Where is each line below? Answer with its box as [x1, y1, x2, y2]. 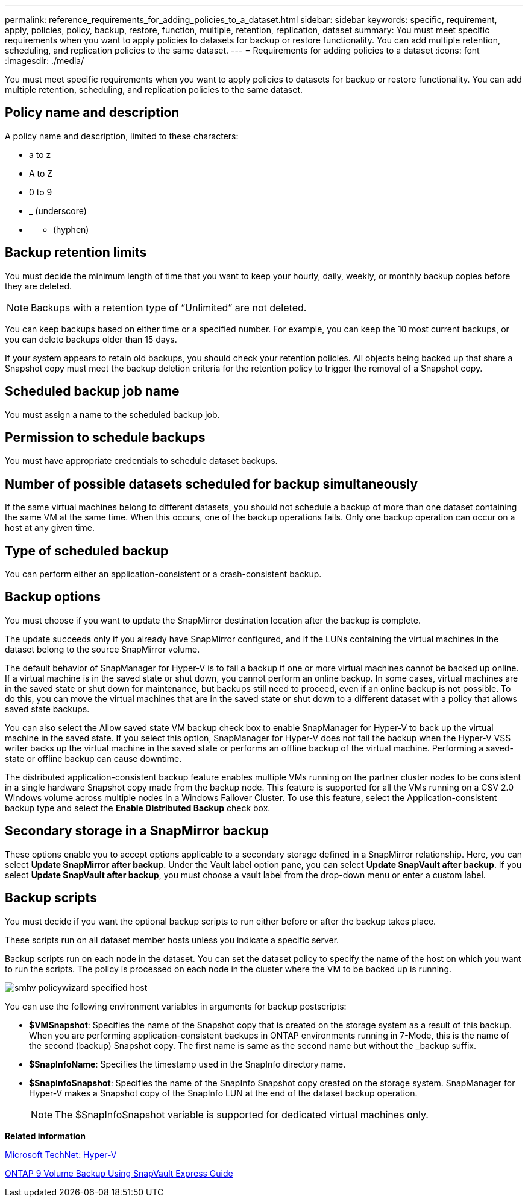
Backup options [5, 589, 101, 605]
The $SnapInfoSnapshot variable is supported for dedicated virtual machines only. [55, 1108, 429, 1121]
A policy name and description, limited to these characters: [5, 130, 239, 141]
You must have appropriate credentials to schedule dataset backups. [5, 455, 278, 466]
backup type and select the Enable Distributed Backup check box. [5, 802, 271, 813]
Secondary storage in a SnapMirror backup [5, 823, 269, 839]
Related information [5, 1130, 86, 1141]
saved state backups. [5, 703, 90, 714]
